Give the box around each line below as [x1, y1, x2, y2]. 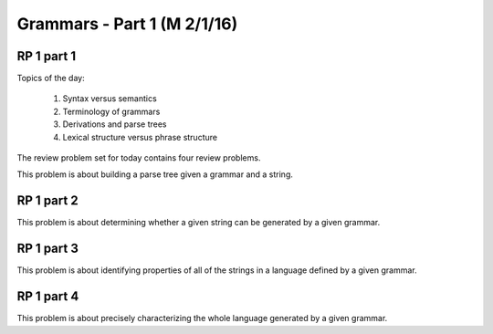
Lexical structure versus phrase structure [62, 131, 218, 142]
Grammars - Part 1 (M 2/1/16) [16, 14, 238, 34]
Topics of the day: [16, 73, 86, 84]
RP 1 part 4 [16, 288, 79, 305]
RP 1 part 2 [16, 193, 79, 209]
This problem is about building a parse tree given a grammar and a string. [16, 169, 294, 180]
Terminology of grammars [62, 106, 161, 117]
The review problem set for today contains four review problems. [16, 152, 261, 163]
